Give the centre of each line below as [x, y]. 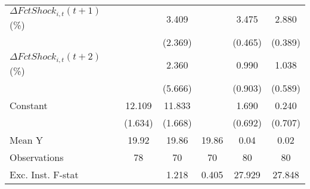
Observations [37, 157]
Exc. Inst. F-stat [44, 174]
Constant [29, 105]
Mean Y [27, 140]
